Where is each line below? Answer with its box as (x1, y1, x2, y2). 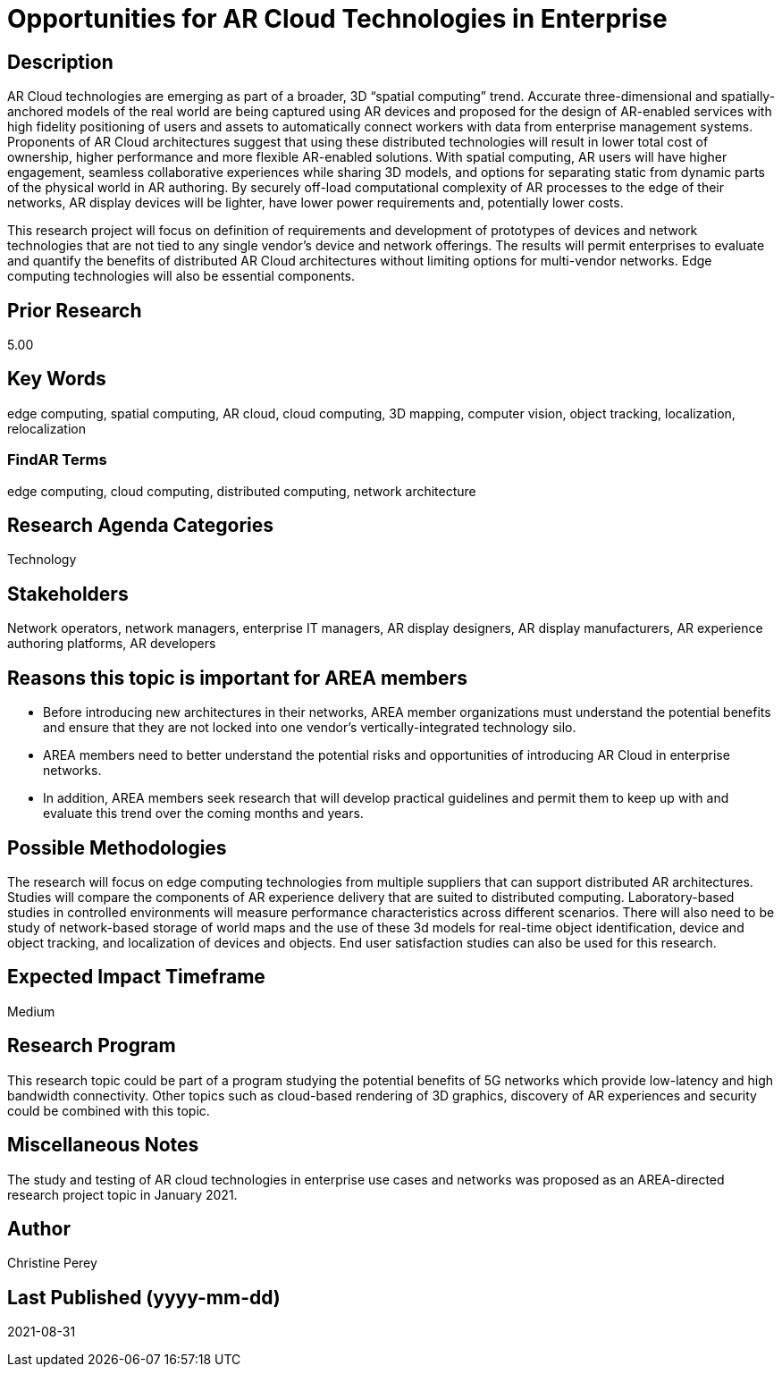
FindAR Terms (7, 451, 107, 469)
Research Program (7, 1034, 176, 1058)
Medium (7, 1003, 55, 1019)
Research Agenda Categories (7, 514, 274, 537)
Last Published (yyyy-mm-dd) (7, 1285, 281, 1309)
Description (7, 50, 114, 73)
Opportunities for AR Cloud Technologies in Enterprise (7, 4, 668, 34)
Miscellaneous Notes (7, 1134, 199, 1157)
